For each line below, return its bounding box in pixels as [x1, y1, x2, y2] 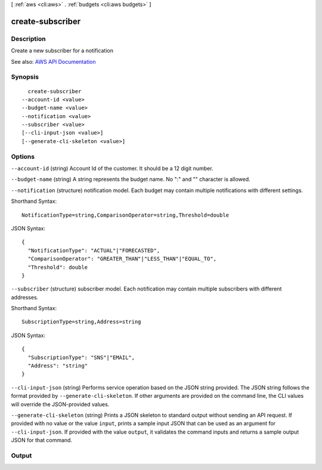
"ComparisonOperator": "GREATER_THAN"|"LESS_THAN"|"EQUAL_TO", [27, 255, 217, 262]
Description [11, 35, 46, 43]
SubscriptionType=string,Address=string [21, 319, 141, 325]
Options [11, 152, 35, 160]
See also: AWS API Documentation [11, 58, 96, 65]
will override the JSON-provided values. [11, 400, 110, 408]
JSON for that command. [11, 437, 73, 444]
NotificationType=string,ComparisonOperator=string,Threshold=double [21, 212, 230, 218]
